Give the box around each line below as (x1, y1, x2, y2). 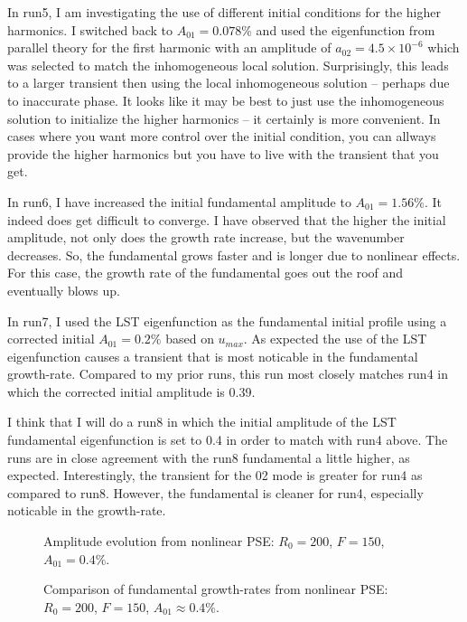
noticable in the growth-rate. (7, 501, 166, 520)
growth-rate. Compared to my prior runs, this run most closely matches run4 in (7, 364, 448, 383)
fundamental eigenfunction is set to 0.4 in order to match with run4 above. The (7, 430, 448, 449)
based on (165, 329, 214, 348)
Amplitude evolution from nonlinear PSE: (43, 532, 275, 551)
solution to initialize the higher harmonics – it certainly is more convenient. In (7, 108, 441, 127)
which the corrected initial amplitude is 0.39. (7, 382, 256, 401)
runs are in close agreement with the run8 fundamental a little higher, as (7, 448, 410, 466)
